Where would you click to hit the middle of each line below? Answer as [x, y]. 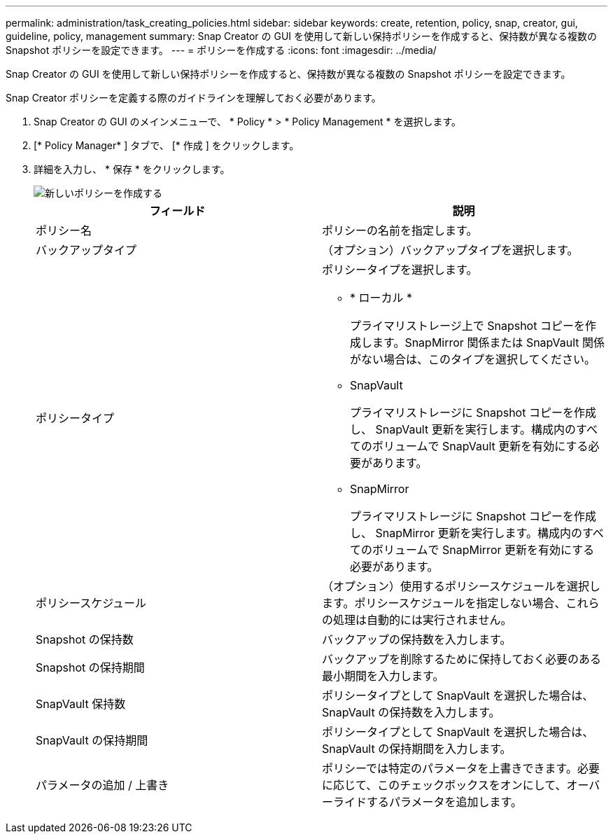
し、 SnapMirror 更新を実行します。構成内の [466, 533]
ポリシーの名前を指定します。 [400, 230]
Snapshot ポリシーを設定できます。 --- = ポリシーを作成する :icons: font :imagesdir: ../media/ [221, 50]
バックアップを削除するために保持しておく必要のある [462, 659]
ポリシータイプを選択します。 [400, 270]
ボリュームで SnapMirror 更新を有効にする [484, 550]
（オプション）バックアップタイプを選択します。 [450, 250]
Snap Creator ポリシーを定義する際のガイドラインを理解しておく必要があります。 [193, 98]
